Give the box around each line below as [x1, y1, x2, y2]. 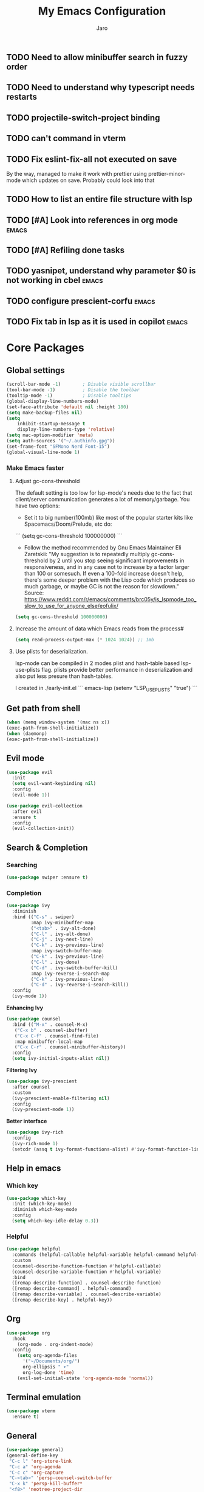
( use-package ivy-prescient [6, 1078, 78, 1084]
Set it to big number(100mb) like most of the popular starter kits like [24, 514, 193, 521]
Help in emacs [6, 1163, 61, 1174]
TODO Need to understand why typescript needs [6, 82, 195, 92]
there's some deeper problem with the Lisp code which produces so [24, 576, 195, 584]
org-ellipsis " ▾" [22, 1364, 69, 1370]
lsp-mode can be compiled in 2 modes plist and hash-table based [15, 659, 180, 667]
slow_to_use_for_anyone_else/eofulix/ [24, 602, 118, 609]
